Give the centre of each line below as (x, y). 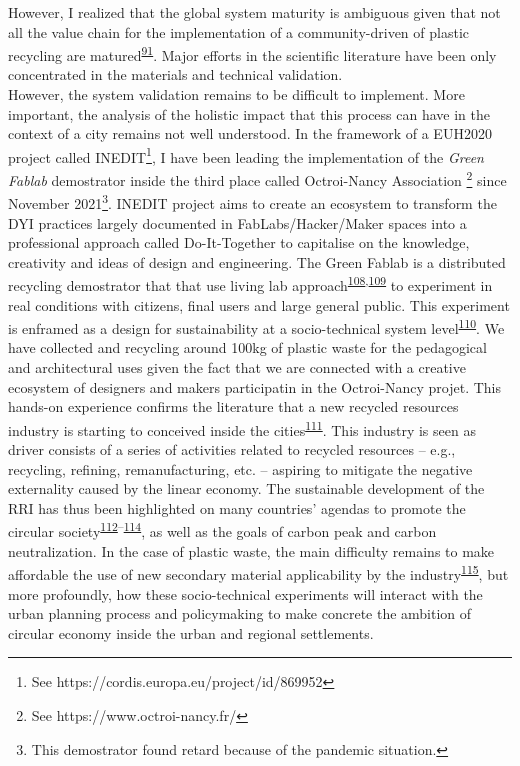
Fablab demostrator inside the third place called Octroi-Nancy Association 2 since (257, 178)
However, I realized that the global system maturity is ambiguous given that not (254, 12)
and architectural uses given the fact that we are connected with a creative (237, 367)
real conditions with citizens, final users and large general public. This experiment (259, 304)
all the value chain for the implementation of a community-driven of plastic (238, 31)
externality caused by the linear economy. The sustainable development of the (246, 488)
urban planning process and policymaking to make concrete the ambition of (240, 613)
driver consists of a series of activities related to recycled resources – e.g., (232, 449)
